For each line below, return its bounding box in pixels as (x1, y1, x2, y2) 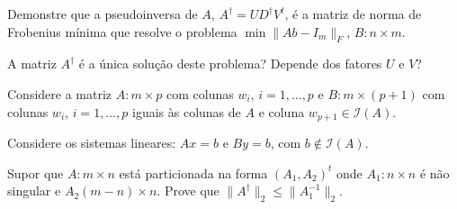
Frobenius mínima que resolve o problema (7, 22, 237, 41)
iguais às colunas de (132, 102, 241, 121)
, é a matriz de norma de (284, 5, 422, 23)
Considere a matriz (7, 84, 112, 103)
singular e (7, 181, 61, 200)
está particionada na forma (119, 163, 268, 182)
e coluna (258, 102, 305, 121)
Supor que (7, 163, 64, 182)
